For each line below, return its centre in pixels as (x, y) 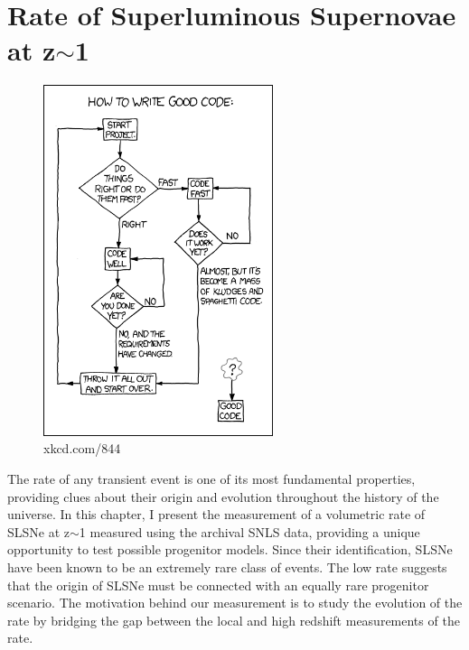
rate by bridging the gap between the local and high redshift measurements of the (234, 620)
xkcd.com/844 (82, 448)
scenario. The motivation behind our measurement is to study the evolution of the (235, 603)
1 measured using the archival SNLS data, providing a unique (249, 531)
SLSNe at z (39, 531)
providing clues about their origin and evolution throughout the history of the (223, 496)
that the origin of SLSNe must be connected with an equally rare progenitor (218, 585)
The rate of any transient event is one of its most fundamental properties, (211, 479)
